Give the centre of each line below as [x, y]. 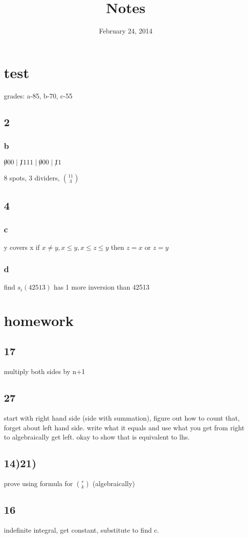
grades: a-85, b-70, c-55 [38, 95]
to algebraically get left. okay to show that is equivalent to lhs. [97, 437]
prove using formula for [38, 483]
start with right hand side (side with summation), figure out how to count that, [122, 418]
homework [39, 320]
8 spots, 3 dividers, [32, 178]
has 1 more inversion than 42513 [102, 287]
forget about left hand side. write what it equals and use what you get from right [124, 427]
